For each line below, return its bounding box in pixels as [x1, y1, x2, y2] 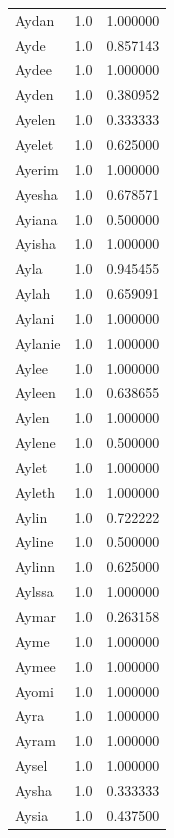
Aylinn [15, 556, 56, 577]
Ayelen [15, 109, 56, 130]
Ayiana [15, 208, 58, 229]
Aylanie [15, 332, 61, 353]
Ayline [15, 531, 54, 552]
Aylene [15, 432, 56, 453]
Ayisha [15, 233, 56, 254]
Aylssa [15, 581, 54, 602]
